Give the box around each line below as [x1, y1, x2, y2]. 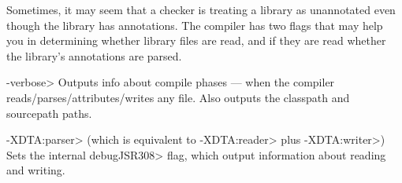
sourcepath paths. [6, 104, 92, 121]
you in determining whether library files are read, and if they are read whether [6, 32, 386, 49]
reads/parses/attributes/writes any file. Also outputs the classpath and [6, 89, 350, 105]
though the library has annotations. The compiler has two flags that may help [6, 16, 383, 33]
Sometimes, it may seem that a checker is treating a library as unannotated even [6, 2, 396, 17]
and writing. [6, 162, 65, 178]
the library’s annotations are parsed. [6, 47, 182, 64]
